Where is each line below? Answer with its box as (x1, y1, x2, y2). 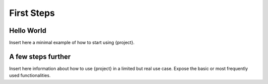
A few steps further (9, 52, 71, 61)
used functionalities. (9, 73, 51, 79)
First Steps (9, 7, 55, 18)
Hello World (9, 26, 47, 35)
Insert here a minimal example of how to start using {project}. (9, 40, 135, 46)
